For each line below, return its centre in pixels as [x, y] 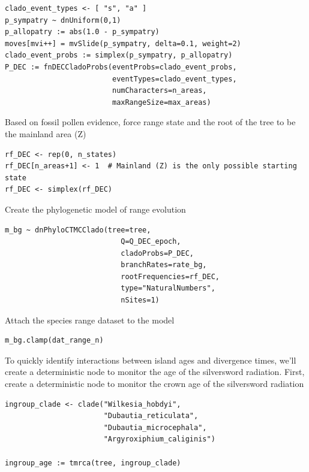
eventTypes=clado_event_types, [174, 79]
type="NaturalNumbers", [168, 288]
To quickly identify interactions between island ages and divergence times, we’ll [151, 360]
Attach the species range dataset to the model [90, 320]
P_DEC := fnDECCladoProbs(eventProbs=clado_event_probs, [121, 67]
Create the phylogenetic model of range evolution [95, 209]
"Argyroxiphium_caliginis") [159, 439]
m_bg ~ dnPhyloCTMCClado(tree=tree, [78, 230]
